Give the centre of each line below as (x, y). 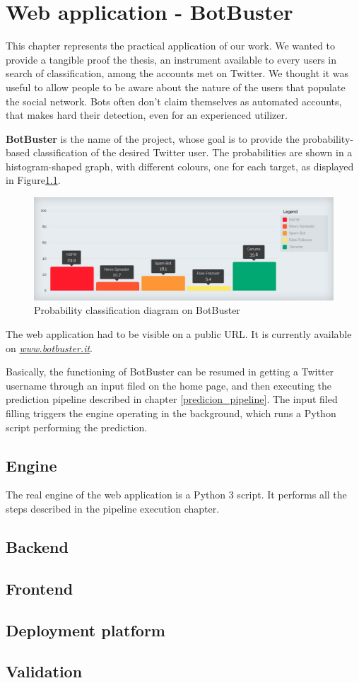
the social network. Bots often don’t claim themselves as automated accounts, (174, 101)
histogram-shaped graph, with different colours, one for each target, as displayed (180, 166)
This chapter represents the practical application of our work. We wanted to (170, 46)
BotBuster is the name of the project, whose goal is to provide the (153, 138)
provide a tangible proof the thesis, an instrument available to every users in (171, 59)
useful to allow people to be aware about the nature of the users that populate (176, 87)
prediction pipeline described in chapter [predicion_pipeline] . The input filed (172, 399)
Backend (37, 546)
